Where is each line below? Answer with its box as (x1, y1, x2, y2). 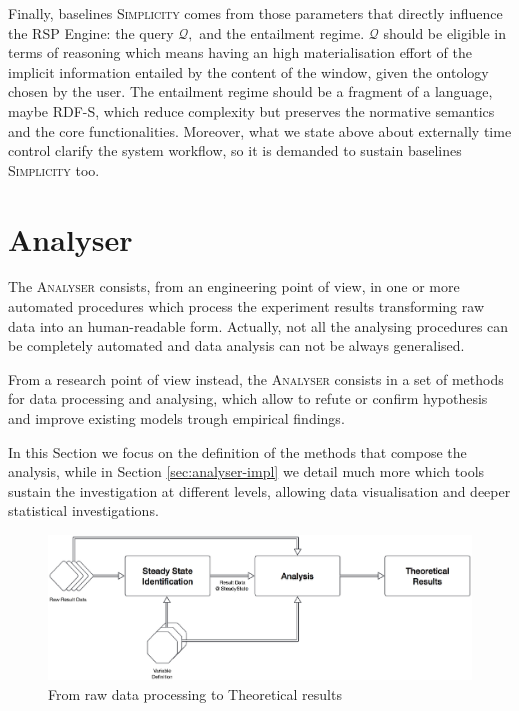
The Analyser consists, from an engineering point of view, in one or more (8, 276, 460, 297)
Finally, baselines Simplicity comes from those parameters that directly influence (8, 3, 503, 23)
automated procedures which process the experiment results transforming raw (8, 296, 484, 317)
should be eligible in (383, 22, 507, 43)
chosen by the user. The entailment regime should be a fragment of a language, (8, 81, 493, 102)
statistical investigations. (8, 500, 159, 521)
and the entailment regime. (199, 22, 365, 43)
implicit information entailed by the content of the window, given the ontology (8, 61, 489, 82)
